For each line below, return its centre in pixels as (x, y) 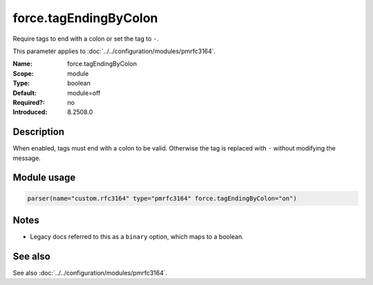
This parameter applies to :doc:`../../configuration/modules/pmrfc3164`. (114, 51)
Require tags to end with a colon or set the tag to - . (86, 39)
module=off (84, 92)
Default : (25, 92)
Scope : (23, 73)
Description (39, 132)
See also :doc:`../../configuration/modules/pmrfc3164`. (90, 273)
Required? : (29, 102)
